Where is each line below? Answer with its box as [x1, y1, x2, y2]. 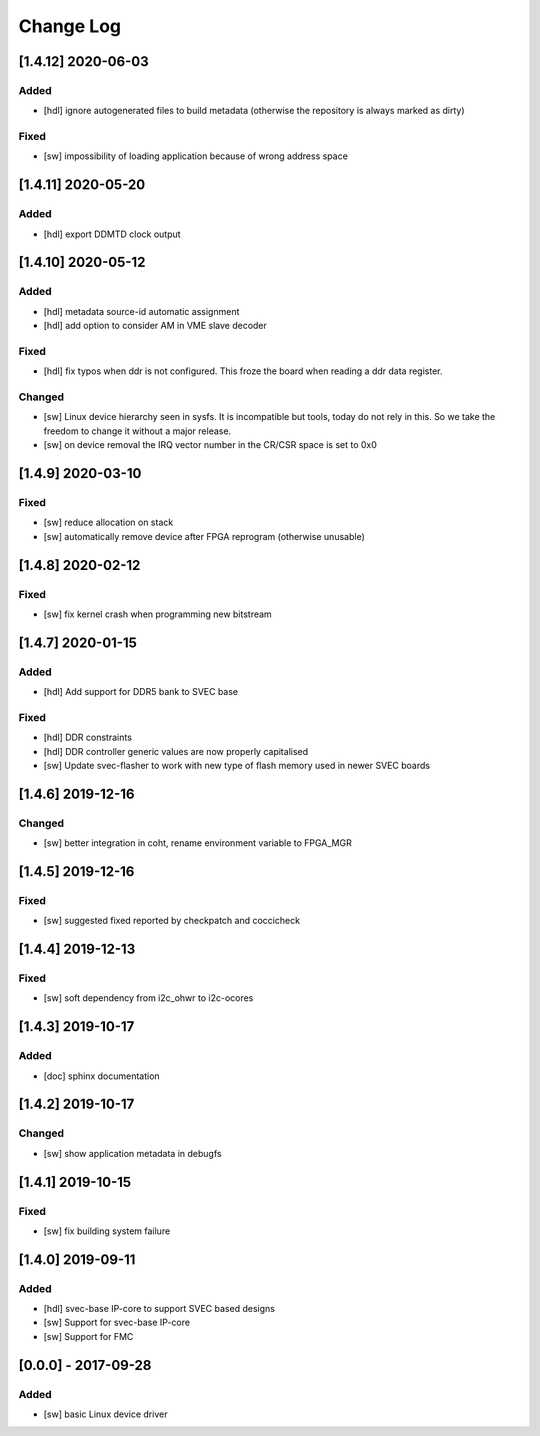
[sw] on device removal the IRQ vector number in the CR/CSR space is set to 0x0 [43, 439, 377, 451]
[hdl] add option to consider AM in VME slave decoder [43, 320, 267, 332]
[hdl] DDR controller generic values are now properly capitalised [43, 745, 309, 757]
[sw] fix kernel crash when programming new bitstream [43, 608, 272, 620]
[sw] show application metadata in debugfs [43, 1147, 222, 1159]
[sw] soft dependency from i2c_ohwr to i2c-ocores [43, 992, 254, 1004]
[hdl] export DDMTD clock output [43, 228, 181, 240]
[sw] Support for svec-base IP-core [43, 1316, 190, 1329]
